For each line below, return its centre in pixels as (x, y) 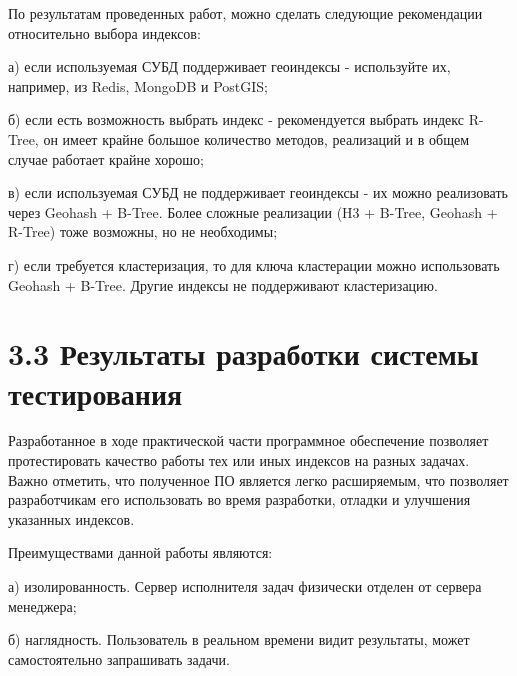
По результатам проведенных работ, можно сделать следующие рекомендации (245, 13)
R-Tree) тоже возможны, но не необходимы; (143, 231)
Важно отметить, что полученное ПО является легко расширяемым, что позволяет (258, 479)
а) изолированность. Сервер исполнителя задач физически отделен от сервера (245, 586)
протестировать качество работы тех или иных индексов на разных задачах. (239, 460)
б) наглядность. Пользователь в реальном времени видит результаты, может (239, 639)
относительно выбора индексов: (104, 32)
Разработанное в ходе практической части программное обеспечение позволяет (248, 440)
